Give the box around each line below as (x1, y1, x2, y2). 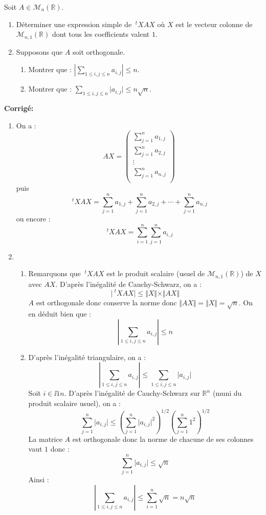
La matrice (28, 433, 62, 444)
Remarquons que (28, 268, 81, 279)
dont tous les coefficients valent (52, 29, 150, 39)
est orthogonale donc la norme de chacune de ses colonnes (72, 433, 254, 444)
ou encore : (16, 213, 51, 224)
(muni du (212, 388, 242, 398)
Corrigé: (4, 103, 34, 114)
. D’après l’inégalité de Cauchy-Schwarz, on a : (55, 278, 202, 289)
